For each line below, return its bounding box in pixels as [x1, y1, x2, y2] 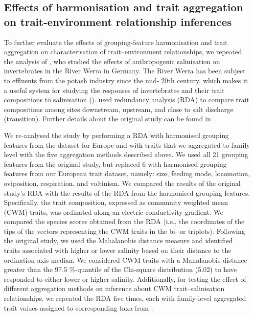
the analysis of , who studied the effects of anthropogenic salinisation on [4, 56, 220, 66]
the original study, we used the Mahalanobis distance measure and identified [4, 235, 233, 246]
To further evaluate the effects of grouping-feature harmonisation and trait [4, 37, 228, 47]
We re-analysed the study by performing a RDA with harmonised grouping [4, 130, 229, 140]
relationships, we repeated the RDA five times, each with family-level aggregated [4, 293, 246, 303]
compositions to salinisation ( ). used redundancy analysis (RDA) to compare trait [4, 94, 250, 105]
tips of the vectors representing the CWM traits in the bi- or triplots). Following [4, 226, 245, 236]
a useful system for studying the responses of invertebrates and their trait [4, 85, 225, 95]
